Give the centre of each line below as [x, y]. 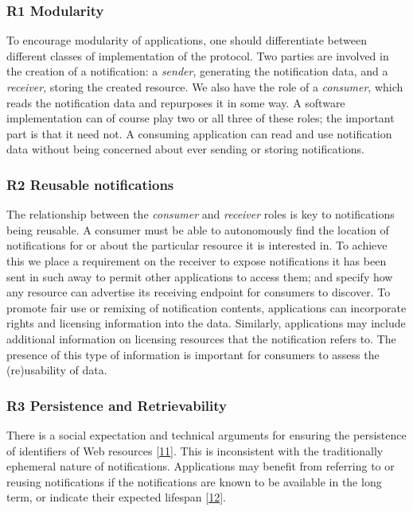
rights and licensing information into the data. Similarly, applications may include [206, 323]
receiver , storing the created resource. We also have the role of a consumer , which [205, 87]
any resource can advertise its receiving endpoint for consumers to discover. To [199, 292]
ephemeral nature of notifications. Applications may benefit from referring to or [201, 466]
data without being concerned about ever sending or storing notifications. [185, 149]
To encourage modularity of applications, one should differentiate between [187, 40]
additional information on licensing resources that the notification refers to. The [201, 338]
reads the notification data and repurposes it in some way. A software [176, 102]
